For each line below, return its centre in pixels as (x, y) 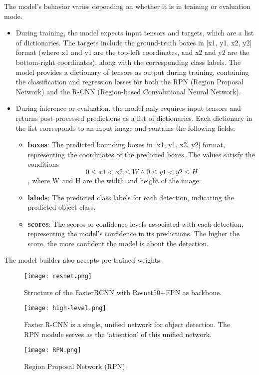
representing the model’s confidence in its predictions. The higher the (133, 233)
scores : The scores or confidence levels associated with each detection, (135, 223)
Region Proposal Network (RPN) (75, 366)
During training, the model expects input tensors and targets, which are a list (135, 33)
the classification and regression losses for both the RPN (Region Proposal (129, 82)
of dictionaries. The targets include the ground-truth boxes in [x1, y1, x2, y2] (134, 42)
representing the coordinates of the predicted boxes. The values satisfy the (141, 154)
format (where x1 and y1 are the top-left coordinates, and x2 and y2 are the (132, 52)
